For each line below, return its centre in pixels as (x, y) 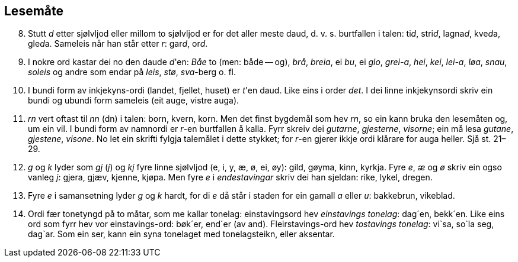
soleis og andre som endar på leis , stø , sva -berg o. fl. (132, 72)
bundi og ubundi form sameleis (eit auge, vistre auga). (134, 101)
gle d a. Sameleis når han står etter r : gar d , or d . (118, 44)
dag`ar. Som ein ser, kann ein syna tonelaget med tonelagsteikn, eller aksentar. (181, 234)
